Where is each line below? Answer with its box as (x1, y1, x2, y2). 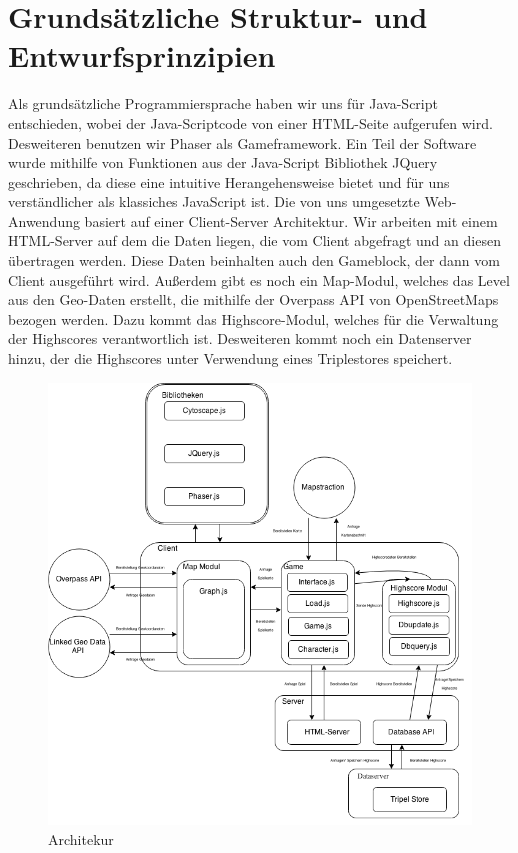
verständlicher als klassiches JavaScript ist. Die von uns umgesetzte (8, 191, 420, 212)
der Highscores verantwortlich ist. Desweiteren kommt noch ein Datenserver (8, 328, 472, 349)
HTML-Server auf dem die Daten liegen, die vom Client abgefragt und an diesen (8, 230, 501, 251)
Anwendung (8, 210, 80, 231)
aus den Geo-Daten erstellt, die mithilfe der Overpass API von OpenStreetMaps (8, 289, 499, 310)
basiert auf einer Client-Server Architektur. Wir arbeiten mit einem (84, 210, 498, 231)
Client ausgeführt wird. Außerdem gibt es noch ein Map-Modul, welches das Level (8, 269, 510, 290)
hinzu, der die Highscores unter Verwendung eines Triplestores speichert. (8, 348, 453, 369)
